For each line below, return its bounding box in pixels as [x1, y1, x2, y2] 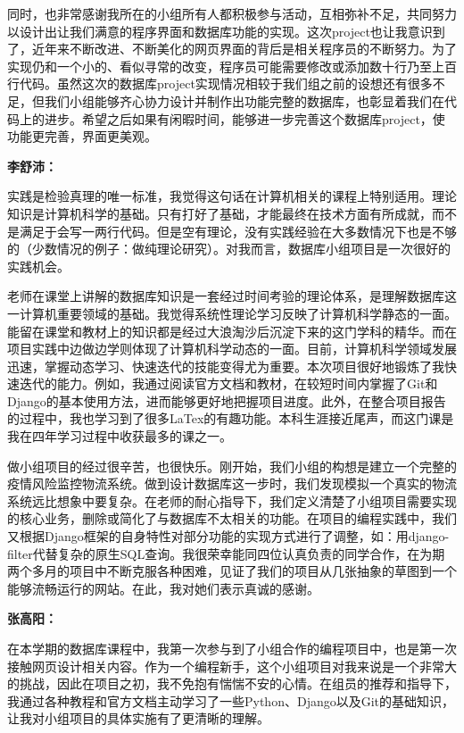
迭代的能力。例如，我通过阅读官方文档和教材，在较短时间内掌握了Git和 [19, 374, 438, 393]
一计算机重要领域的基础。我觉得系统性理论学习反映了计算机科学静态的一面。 [7, 304, 457, 322]
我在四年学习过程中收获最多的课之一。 [7, 427, 232, 446]
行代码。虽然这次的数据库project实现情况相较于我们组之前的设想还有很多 [7, 74, 433, 93]
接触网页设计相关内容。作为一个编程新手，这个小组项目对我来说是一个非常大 [7, 656, 457, 675]
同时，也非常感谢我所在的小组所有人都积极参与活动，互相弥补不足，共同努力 [7, 4, 457, 22]
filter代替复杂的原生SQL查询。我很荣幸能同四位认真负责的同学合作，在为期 [7, 544, 445, 562]
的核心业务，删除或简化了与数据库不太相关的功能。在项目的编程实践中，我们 [7, 509, 457, 528]
